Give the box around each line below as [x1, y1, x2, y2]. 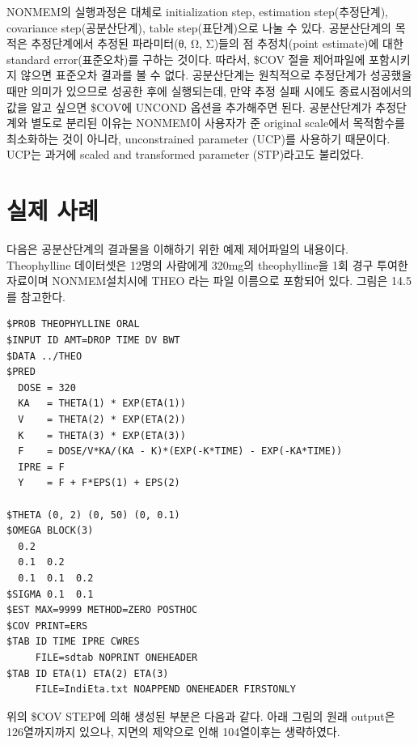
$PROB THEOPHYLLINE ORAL [6, 318, 140, 330]
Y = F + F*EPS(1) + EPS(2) [18, 477, 180, 489]
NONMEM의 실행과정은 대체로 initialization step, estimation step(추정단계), [6, 3, 388, 19]
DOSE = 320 [18, 381, 76, 394]
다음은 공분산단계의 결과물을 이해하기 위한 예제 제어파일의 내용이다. [6, 241, 348, 258]
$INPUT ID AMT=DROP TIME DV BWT [6, 334, 180, 347]
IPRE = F [18, 461, 65, 473]
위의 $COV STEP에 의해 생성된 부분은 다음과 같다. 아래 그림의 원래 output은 [6, 707, 395, 724]
